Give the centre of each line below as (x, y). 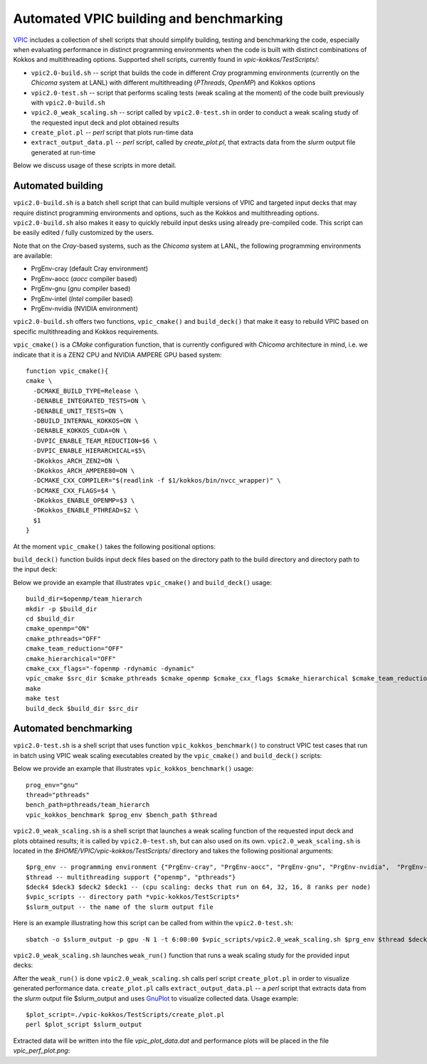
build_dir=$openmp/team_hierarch (84, 599)
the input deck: (35, 569)
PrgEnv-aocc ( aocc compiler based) (84, 278)
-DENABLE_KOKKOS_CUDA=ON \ (80, 431)
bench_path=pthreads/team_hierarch (88, 805)
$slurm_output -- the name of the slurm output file (120, 907)
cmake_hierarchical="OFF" (71, 659)
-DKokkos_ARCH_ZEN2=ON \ (77, 460)
